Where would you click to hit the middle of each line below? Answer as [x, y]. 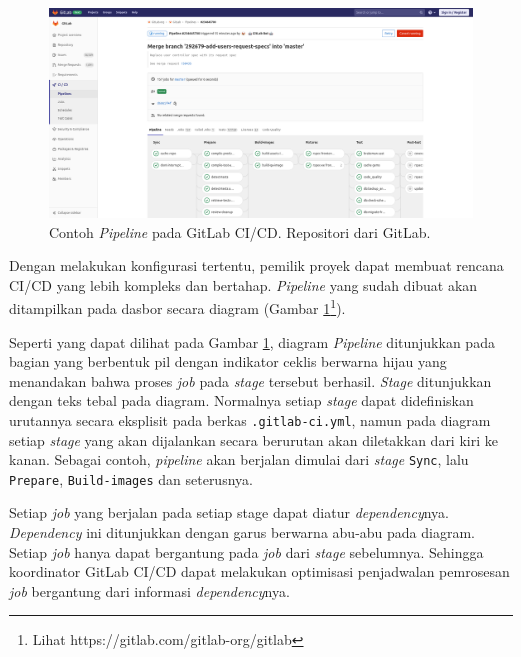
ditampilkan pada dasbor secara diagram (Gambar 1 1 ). [177, 306]
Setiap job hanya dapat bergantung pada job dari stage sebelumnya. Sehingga [246, 551]
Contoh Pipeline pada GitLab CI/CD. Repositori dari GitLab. [240, 231]
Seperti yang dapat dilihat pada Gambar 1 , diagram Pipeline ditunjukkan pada [252, 341]
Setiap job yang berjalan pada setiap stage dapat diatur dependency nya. [229, 512]
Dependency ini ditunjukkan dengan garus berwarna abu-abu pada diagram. [242, 532]
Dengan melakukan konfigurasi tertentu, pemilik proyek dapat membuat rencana [256, 265]
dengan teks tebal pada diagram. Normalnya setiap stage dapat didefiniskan [241, 400]
